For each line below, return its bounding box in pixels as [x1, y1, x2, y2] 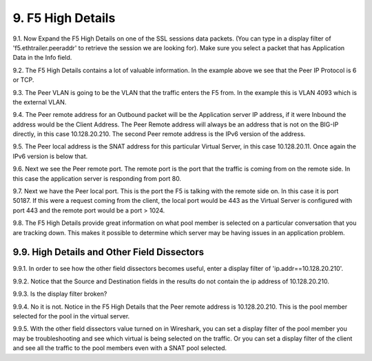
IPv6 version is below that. [12, 152, 88, 160]
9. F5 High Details [12, 10, 116, 25]
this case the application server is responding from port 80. [12, 174, 182, 182]
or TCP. [12, 76, 34, 84]
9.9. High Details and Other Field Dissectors [12, 246, 205, 258]
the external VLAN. [12, 98, 67, 106]
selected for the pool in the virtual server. [12, 312, 130, 320]
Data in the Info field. [12, 54, 72, 62]
